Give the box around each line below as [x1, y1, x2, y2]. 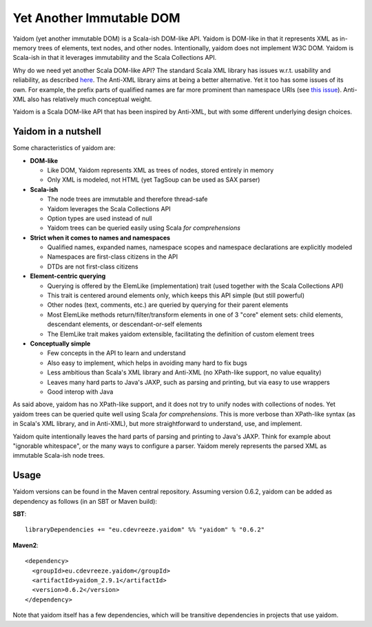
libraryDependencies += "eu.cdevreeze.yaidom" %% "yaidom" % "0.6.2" [25, 526, 265, 533]
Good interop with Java [47, 387, 114, 396]
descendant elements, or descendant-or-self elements [47, 320, 203, 328]
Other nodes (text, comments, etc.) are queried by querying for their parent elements [47, 301, 289, 309]
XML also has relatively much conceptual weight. [12, 95, 152, 103]
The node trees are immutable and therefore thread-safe [47, 195, 208, 203]
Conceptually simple [30, 339, 91, 348]
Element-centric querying [30, 272, 106, 280]
